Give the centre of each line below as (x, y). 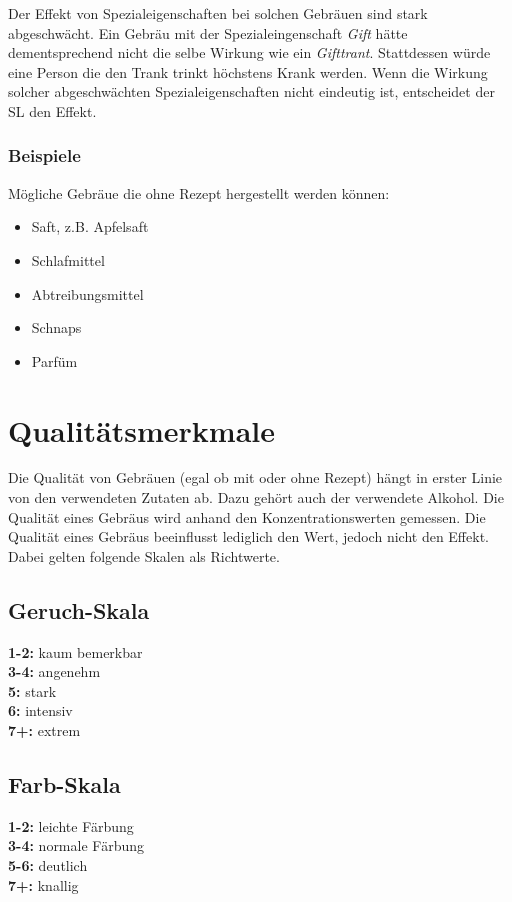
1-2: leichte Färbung (71, 825)
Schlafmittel (68, 259)
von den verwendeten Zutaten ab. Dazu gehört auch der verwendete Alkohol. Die (256, 497)
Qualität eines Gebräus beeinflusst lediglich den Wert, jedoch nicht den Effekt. (248, 536)
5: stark (32, 690)
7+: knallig (43, 884)
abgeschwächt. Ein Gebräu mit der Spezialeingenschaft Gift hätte (208, 32)
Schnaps (56, 327)
